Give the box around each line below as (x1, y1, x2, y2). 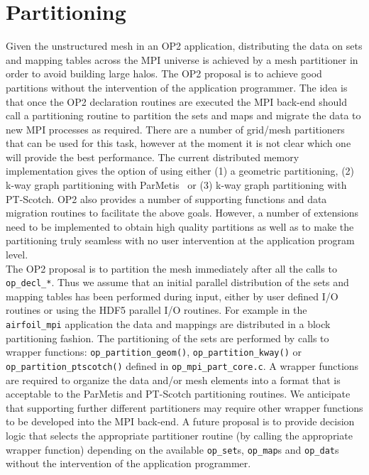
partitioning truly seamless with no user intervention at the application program (6, 233, 355, 248)
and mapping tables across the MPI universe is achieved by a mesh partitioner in (6, 52, 358, 67)
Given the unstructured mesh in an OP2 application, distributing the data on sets (6, 38, 363, 53)
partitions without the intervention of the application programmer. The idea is (6, 80, 348, 94)
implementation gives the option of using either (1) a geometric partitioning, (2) (6, 163, 355, 178)
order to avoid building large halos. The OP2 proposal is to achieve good (6, 66, 322, 81)
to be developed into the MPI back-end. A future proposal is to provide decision (6, 414, 355, 429)
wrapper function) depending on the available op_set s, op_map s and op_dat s (6, 442, 339, 457)
